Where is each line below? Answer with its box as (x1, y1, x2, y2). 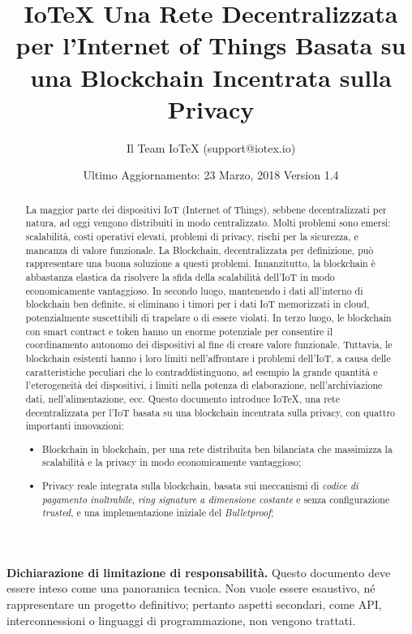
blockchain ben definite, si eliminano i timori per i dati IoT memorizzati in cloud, (25, 297, 370, 311)
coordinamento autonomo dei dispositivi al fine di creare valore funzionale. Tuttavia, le (25, 338, 393, 352)
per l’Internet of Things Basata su (15, 28, 406, 62)
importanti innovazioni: (25, 419, 124, 433)
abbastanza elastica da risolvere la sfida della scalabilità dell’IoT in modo (25, 270, 335, 283)
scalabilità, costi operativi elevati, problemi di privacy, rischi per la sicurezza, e (25, 229, 358, 243)
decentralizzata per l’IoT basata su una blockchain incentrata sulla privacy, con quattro (25, 405, 395, 419)
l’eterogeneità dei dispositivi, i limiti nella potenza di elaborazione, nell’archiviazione (25, 378, 383, 392)
